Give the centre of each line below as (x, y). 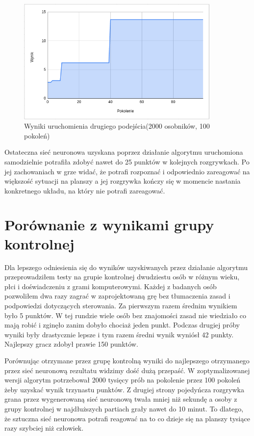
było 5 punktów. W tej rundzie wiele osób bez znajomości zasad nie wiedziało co (126, 315)
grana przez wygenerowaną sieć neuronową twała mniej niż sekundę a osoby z (121, 399)
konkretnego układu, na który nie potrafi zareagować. (85, 190)
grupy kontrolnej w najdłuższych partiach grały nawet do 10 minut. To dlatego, (124, 408)
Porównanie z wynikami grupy (109, 224)
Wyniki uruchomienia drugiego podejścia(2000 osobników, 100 (117, 126)
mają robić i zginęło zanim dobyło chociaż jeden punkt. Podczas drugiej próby (122, 325)
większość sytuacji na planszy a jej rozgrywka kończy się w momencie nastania (123, 181)
